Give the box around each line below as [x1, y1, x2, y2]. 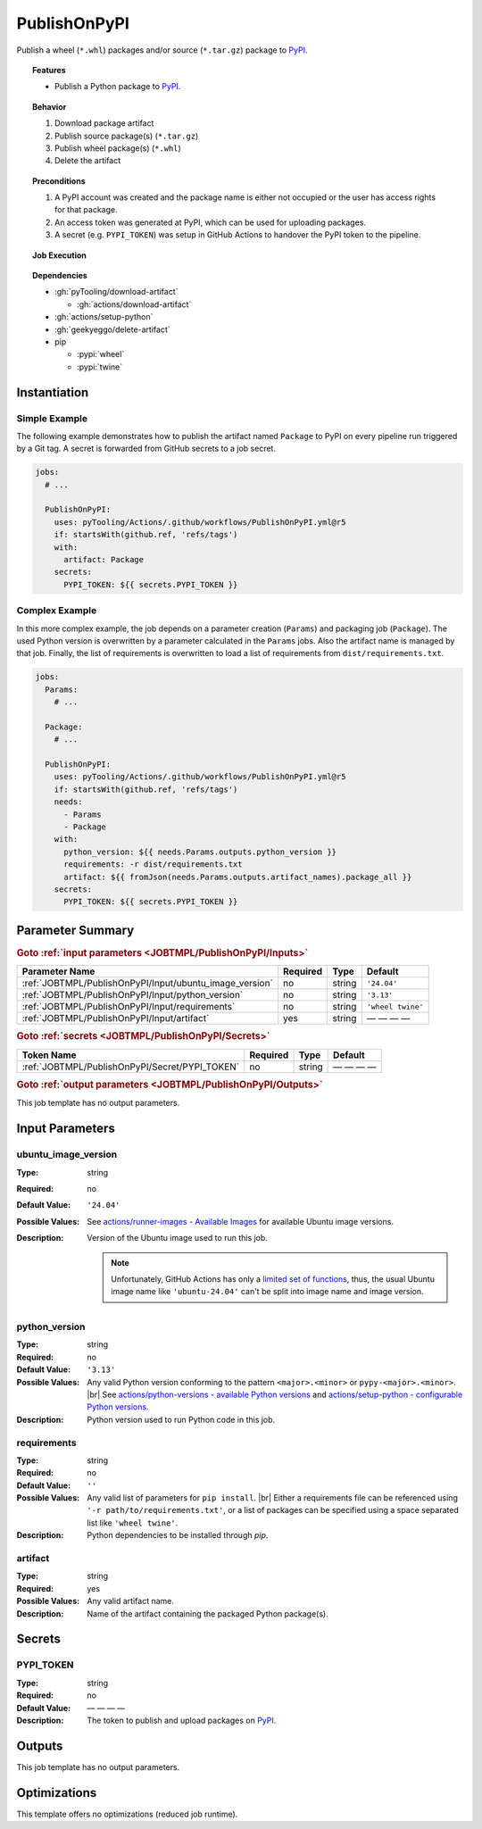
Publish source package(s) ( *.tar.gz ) [54, 130, 199, 141]
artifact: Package [63, 554, 145, 565]
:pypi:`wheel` [77, 349, 125, 360]
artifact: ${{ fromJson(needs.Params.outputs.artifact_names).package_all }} [63, 871, 412, 882]
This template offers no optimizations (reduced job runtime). [16, 1808, 238, 1819]
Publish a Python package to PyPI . [54, 81, 181, 92]
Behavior [32, 101, 67, 112]
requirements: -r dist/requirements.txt [63, 860, 243, 869]
